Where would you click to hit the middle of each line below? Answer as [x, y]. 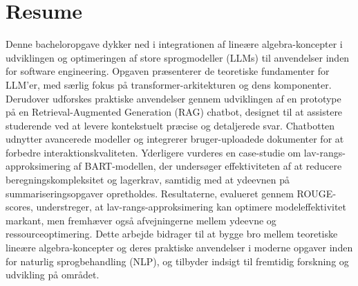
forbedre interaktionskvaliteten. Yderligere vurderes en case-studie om [153, 152]
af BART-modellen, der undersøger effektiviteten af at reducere [208, 166]
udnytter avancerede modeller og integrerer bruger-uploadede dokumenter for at [175, 139]
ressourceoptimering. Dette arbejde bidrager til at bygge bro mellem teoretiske [172, 234]
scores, [19, 207]
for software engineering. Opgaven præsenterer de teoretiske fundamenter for [168, 71]
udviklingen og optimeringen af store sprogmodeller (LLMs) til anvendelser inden [178, 57]
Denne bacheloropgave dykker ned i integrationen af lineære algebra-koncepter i [174, 44]
